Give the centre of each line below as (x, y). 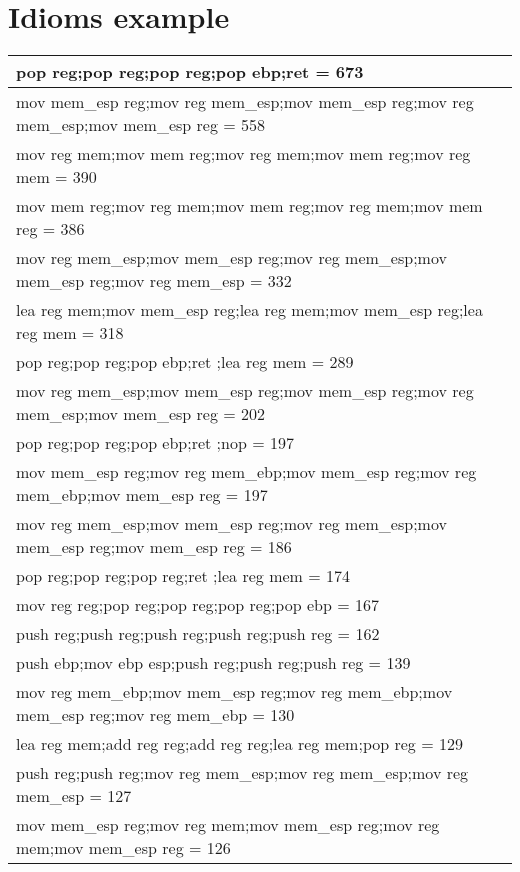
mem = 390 (56, 177)
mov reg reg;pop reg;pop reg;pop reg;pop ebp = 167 (197, 605)
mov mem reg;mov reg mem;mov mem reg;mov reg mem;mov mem (249, 206)
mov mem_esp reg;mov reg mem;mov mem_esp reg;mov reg (228, 825)
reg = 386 (50, 229)
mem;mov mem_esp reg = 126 (123, 848)
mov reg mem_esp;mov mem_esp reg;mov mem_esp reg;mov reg (245, 391)
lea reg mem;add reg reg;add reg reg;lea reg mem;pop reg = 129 (239, 744)
